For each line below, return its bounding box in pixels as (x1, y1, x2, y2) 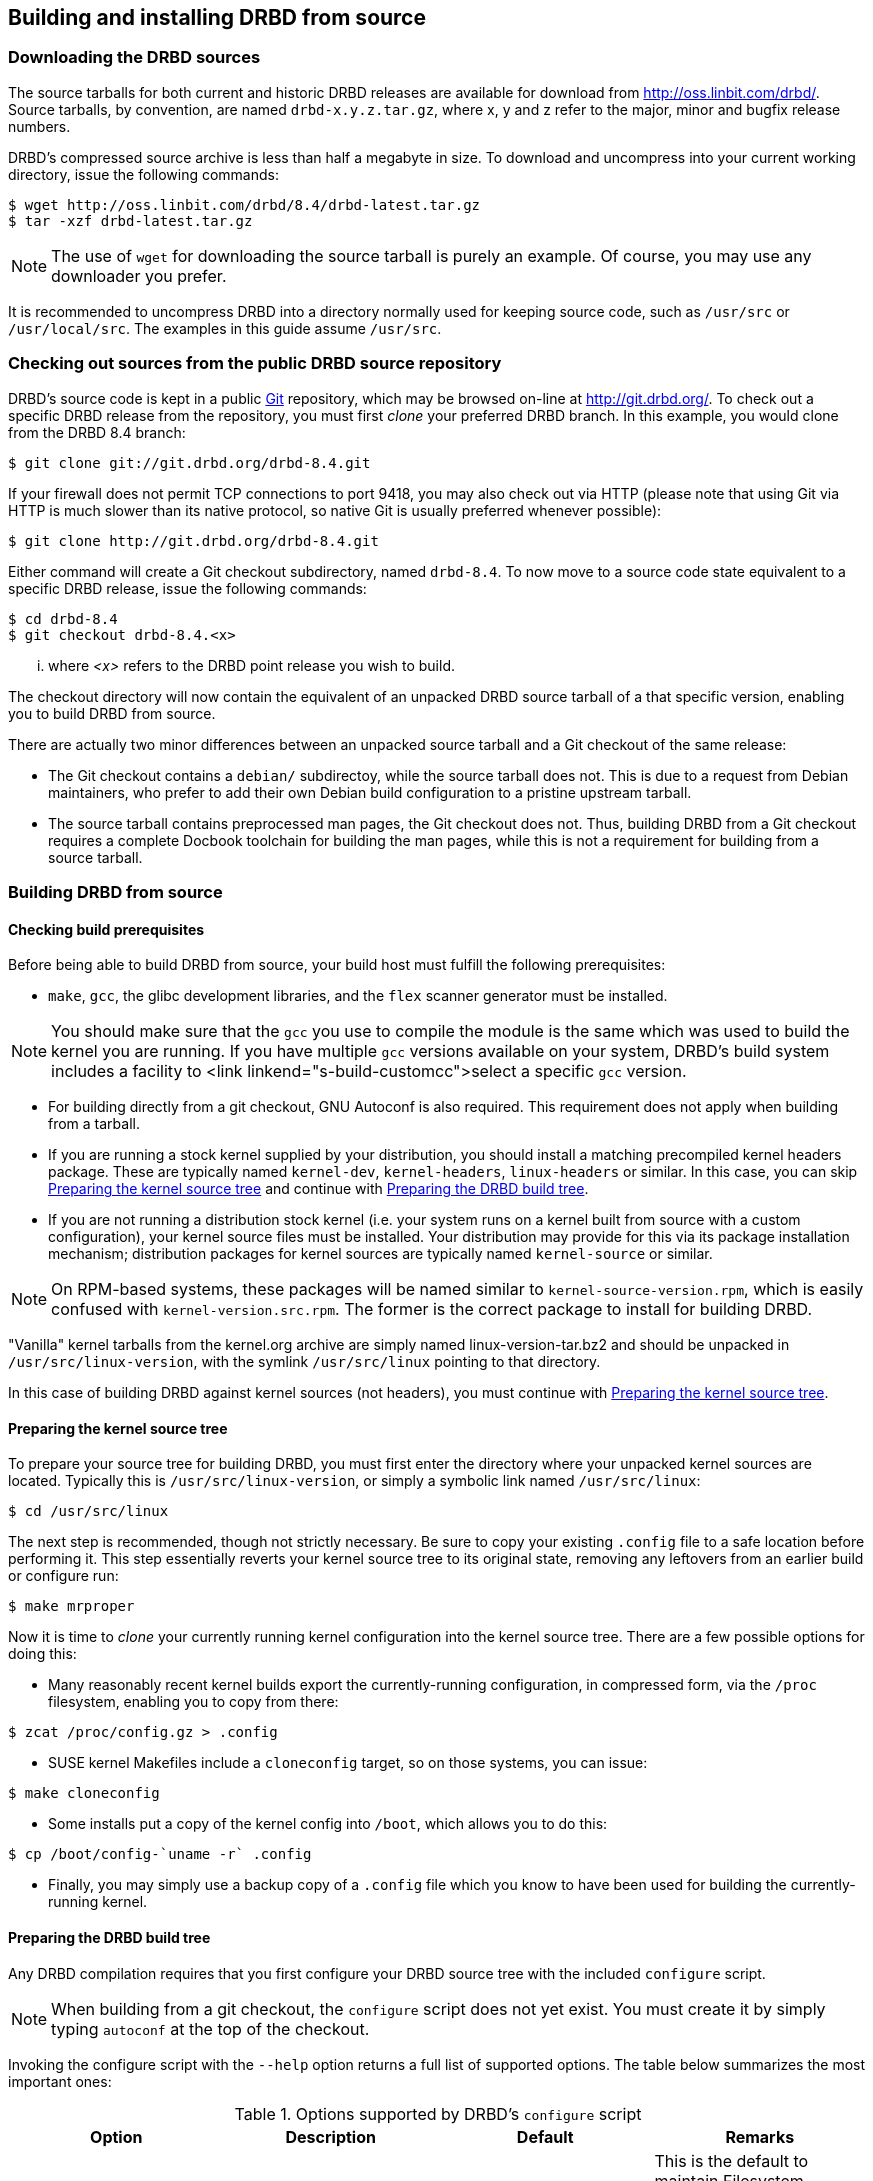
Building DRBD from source (8, 881, 223, 902)
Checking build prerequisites (8, 920, 205, 938)
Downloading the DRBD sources (8, 47, 261, 68)
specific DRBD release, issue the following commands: (8, 579, 367, 597)
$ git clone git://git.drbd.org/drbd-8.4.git (8, 454, 371, 471)
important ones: (8, 2072, 112, 2090)
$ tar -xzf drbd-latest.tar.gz (8, 212, 253, 229)
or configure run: (8, 1567, 119, 1585)
